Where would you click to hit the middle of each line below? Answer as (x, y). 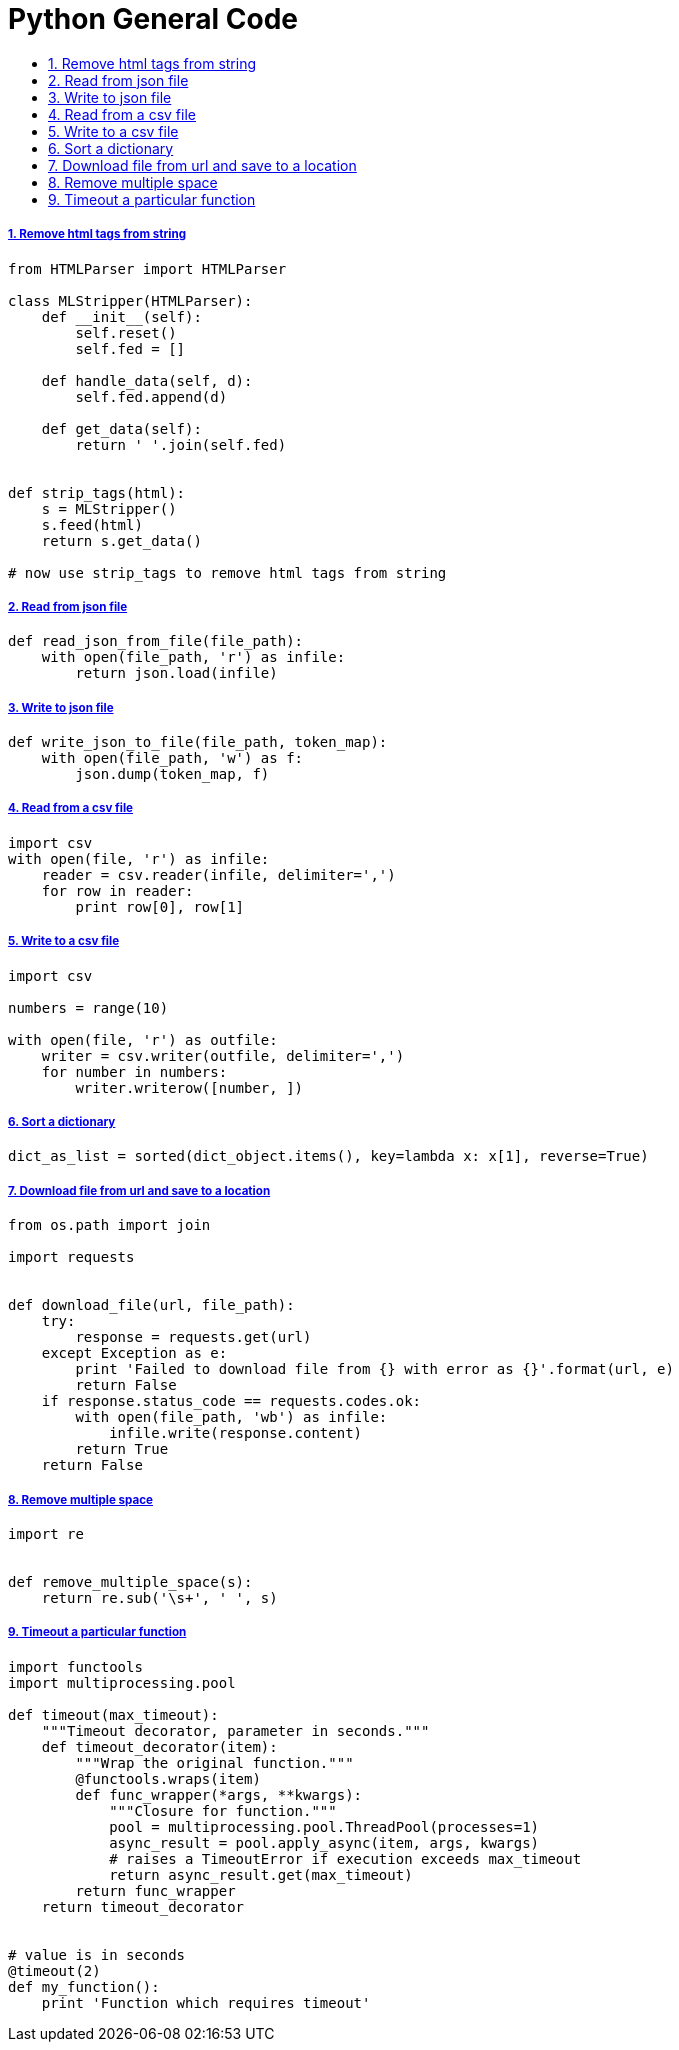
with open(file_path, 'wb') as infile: (231, 1417)
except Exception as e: (134, 1353)
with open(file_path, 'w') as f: (172, 758)
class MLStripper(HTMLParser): (130, 300)
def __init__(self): (121, 316)
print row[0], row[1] (160, 906)
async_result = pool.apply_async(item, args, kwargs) (324, 1842)
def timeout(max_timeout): (113, 1714)
